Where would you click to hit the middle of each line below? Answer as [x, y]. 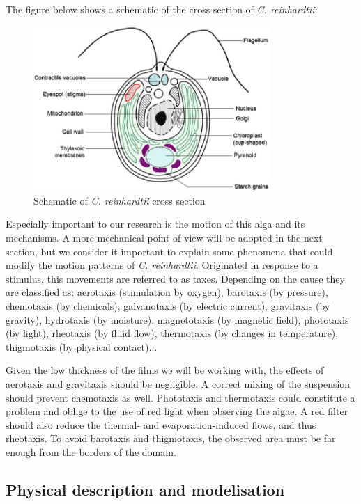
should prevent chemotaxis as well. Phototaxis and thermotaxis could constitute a [180, 397]
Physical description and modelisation [145, 489]
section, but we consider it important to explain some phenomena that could [169, 251]
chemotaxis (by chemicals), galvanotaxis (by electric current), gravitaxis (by [168, 305]
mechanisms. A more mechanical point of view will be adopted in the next [164, 237]
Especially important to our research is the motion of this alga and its [155, 224]
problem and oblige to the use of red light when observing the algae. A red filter [177, 411]
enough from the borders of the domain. [91, 451]
